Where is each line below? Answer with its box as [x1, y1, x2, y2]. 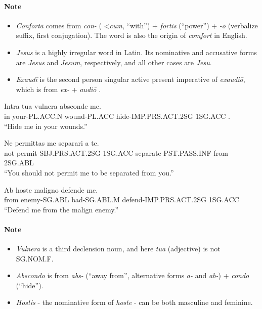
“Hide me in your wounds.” [4, 120, 88, 131]
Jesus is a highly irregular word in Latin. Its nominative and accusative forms [16, 47, 257, 57]
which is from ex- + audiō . [16, 83, 101, 94]
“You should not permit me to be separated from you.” [4, 167, 174, 178]
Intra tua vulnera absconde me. [4, 101, 101, 111]
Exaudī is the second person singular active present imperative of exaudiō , [16, 74, 245, 84]
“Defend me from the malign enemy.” [4, 204, 119, 214]
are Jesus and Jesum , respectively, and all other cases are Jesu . [16, 57, 212, 67]
